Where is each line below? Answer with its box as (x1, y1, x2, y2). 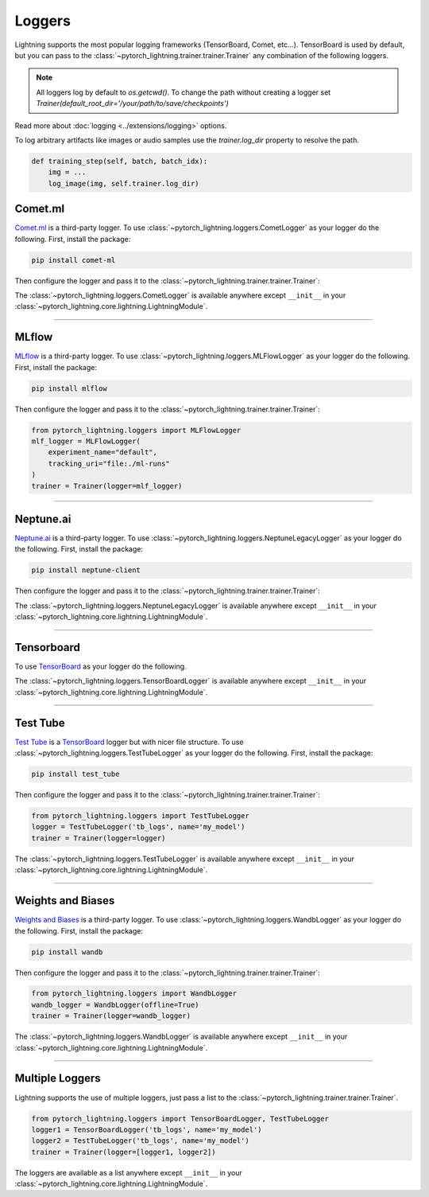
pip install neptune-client (31, 566, 141, 575)
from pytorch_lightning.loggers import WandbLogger (31, 989, 238, 998)
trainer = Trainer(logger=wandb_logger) (31, 1012, 191, 1020)
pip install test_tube (31, 770, 120, 779)
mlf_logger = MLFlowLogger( (31, 436, 141, 446)
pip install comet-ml (31, 255, 116, 264)
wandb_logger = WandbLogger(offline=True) (31, 1000, 199, 1009)
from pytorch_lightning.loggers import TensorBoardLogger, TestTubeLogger (31, 1114, 330, 1123)
